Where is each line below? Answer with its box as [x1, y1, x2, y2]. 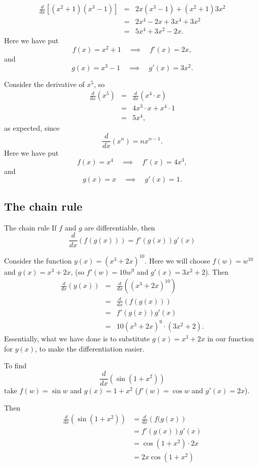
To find [4, 360, 26, 371]
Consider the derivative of [4, 78, 85, 89]
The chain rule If [4, 222, 57, 232]
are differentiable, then [84, 222, 155, 232]
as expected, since [4, 123, 60, 133]
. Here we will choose [145, 255, 210, 266]
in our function [207, 333, 254, 344]
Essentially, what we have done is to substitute [4, 333, 150, 344]
